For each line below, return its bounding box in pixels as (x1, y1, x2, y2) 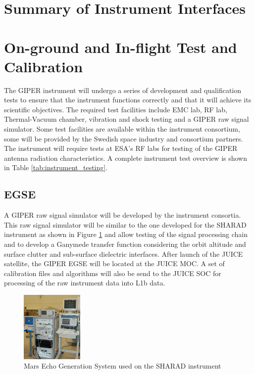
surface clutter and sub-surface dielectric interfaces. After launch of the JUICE (4, 248, 243, 259)
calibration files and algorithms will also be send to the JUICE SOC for (4, 268, 221, 278)
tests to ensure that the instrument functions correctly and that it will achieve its (4, 94, 252, 105)
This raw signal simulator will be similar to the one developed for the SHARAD (4, 219, 247, 230)
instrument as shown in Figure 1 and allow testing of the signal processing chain (4, 229, 248, 239)
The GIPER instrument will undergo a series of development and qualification (4, 85, 242, 95)
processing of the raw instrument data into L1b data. (4, 278, 165, 288)
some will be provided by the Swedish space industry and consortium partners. (4, 133, 243, 143)
